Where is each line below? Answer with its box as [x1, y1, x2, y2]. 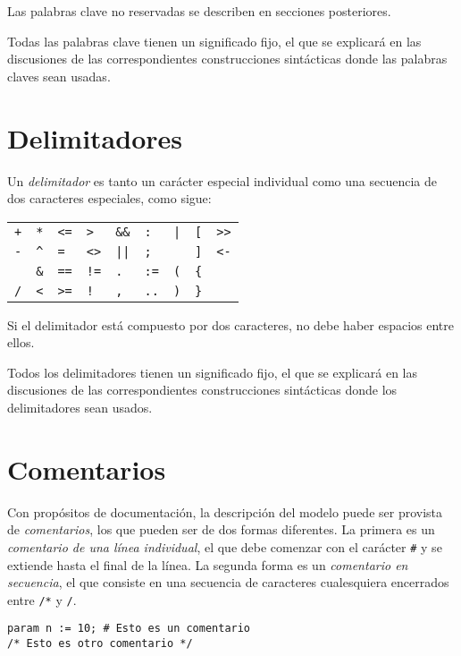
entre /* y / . [7, 590, 77, 609]
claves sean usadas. [7, 66, 111, 85]
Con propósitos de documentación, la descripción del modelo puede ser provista [7, 502, 443, 521]
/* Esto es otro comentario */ [7, 637, 193, 651]
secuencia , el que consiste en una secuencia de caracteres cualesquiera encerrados [7, 573, 449, 592]
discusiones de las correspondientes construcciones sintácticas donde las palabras [7, 49, 448, 68]
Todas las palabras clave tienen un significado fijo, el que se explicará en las [7, 31, 422, 50]
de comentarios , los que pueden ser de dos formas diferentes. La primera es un [7, 520, 435, 539]
